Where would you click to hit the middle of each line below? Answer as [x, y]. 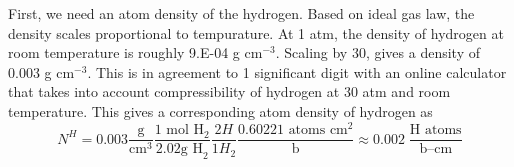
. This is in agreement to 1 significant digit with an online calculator [297, 71]
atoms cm [318, 130]
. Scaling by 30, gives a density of [378, 52]
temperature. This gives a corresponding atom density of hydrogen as [220, 110]
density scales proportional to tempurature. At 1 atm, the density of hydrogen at [256, 32]
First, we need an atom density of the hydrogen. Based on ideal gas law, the [241, 13]
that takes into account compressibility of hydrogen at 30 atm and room [229, 91]
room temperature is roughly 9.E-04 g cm [135, 52]
